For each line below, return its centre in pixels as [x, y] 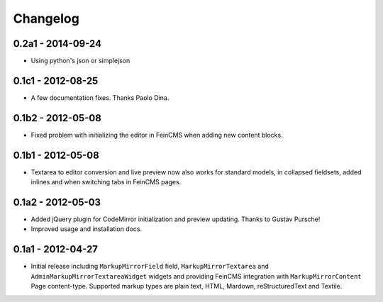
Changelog [46, 18]
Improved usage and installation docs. [87, 229]
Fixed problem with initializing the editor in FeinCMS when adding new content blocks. [157, 135]
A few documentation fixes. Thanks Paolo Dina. [100, 97]
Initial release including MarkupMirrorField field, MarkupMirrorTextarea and [150, 267]
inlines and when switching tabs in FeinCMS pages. [106, 182]
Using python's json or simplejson [81, 61]
